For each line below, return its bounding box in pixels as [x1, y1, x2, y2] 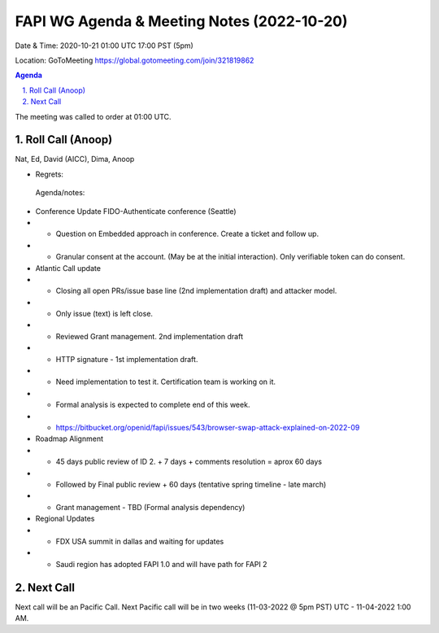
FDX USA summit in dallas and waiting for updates [55, 536, 224, 546]
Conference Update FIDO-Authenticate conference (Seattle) [35, 206, 237, 216]
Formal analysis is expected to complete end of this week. [55, 399, 250, 410]
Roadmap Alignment [35, 434, 103, 443]
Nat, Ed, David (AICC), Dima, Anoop [15, 155, 135, 164]
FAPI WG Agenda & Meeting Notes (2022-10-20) [15, 12, 348, 30]
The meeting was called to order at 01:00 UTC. [15, 111, 172, 121]
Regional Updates [35, 513, 95, 524]
